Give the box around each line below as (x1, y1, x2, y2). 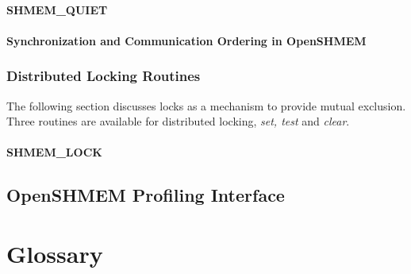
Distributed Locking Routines (6, 66, 201, 86)
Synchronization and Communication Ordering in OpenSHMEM (6, 32, 367, 48)
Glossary (6, 237, 103, 269)
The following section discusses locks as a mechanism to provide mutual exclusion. (6, 97, 406, 114)
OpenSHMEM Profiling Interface (6, 183, 285, 207)
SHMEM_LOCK (6, 144, 102, 160)
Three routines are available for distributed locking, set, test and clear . (6, 113, 350, 129)
